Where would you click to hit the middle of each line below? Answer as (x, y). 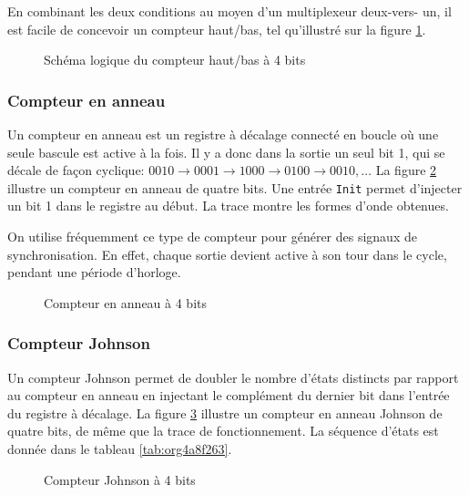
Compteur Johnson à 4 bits (120, 479)
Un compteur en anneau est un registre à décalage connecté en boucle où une (223, 134)
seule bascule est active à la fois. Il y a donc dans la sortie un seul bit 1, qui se (226, 152)
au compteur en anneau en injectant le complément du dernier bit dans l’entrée (229, 395)
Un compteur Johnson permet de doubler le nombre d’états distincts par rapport (233, 377)
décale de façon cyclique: (76, 170)
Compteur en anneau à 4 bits (126, 302)
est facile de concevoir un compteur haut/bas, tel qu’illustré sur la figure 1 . (217, 29)
